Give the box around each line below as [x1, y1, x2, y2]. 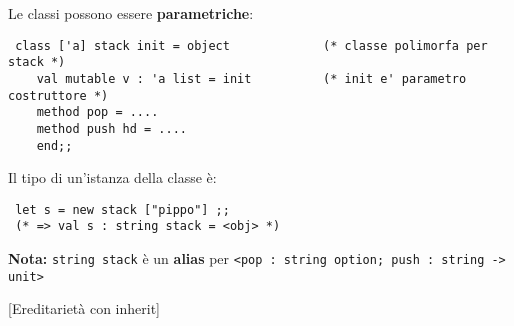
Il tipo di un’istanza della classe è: [8, 167, 217, 188]
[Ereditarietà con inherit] [8, 298, 161, 319]
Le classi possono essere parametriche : [8, 3, 254, 23]
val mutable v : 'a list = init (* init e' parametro [36, 71, 467, 86]
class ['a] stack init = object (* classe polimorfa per [15, 38, 488, 53]
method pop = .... [36, 105, 159, 120]
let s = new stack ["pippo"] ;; [15, 202, 230, 217]
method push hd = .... [36, 121, 187, 136]
